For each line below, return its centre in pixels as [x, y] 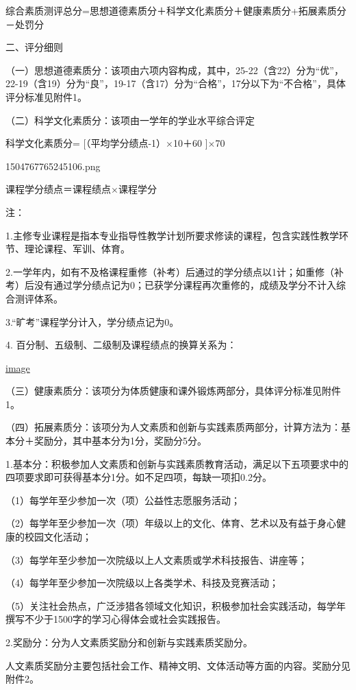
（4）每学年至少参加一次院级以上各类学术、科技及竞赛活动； [142, 583]
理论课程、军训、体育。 [77, 249]
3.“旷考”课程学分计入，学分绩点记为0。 [92, 321]
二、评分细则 [34, 47]
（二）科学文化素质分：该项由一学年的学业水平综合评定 [130, 120]
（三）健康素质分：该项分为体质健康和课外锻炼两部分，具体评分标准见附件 [173, 391]
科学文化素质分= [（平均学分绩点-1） [86, 143]
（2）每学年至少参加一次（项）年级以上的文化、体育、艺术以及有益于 [161, 523]
